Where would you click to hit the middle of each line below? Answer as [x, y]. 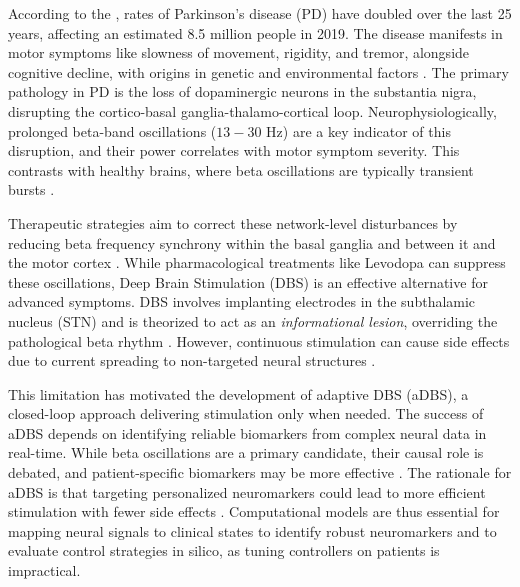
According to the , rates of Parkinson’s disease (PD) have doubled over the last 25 [260, 13]
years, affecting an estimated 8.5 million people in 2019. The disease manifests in [255, 32]
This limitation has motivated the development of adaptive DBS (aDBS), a [238, 393]
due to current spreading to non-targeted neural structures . [192, 360]
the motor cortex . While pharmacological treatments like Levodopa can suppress [257, 262]
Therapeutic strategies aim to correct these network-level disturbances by [233, 222]
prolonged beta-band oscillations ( [112, 130]
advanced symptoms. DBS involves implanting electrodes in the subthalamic [242, 301]
